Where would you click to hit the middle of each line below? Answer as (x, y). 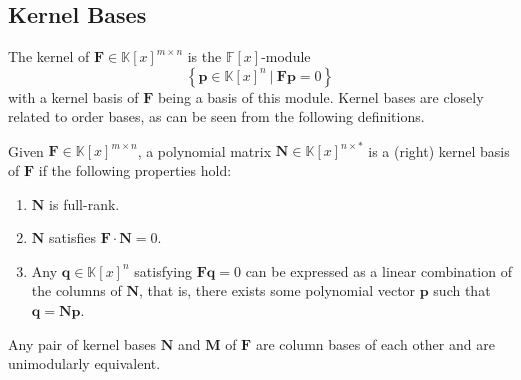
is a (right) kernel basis (439, 150)
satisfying (163, 270)
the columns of (76, 290)
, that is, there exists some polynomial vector (277, 290)
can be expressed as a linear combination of (378, 270)
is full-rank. (84, 203)
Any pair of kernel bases (82, 343)
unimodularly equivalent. (84, 363)
